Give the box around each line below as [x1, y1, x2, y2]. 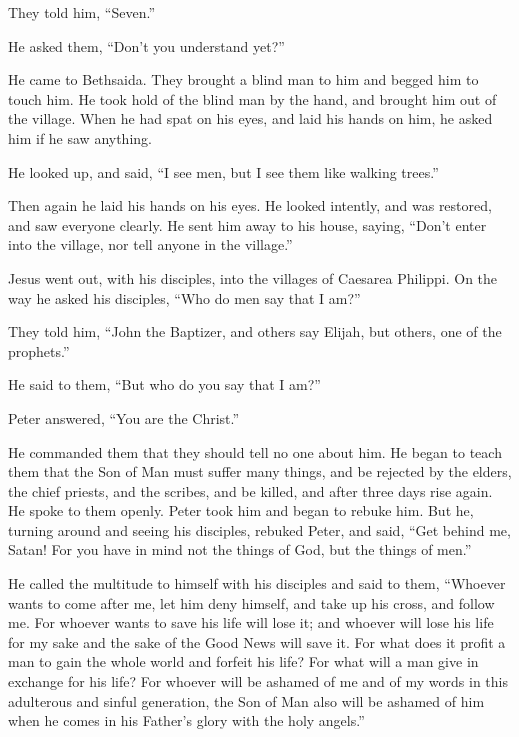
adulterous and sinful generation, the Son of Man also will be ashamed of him [8, 690, 485, 711]
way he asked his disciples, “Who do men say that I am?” [8, 287, 361, 308]
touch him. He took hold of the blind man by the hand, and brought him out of [8, 88, 497, 109]
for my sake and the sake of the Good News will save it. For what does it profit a [8, 631, 506, 652]
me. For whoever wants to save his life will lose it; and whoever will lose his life [8, 612, 494, 633]
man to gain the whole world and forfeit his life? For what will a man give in [8, 651, 479, 672]
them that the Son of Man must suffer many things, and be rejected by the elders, [8, 461, 512, 482]
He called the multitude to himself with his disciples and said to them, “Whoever [8, 573, 506, 594]
